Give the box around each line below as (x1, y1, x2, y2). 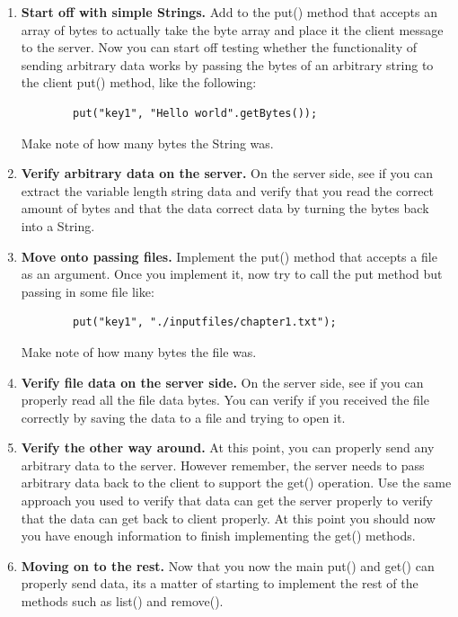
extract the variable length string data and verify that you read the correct (21, 181, 435, 200)
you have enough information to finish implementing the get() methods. (21, 526, 416, 545)
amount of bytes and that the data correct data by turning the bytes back (21, 199, 429, 218)
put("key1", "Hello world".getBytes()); (73, 106, 318, 120)
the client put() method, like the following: (21, 73, 257, 92)
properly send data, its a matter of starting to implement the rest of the (21, 574, 418, 593)
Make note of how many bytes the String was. (21, 133, 274, 152)
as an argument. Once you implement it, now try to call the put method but (21, 264, 443, 283)
